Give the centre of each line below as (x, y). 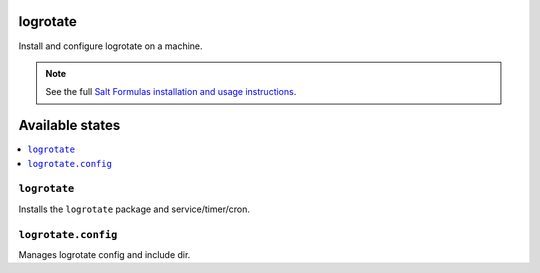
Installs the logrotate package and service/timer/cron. (134, 209)
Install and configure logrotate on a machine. (111, 46)
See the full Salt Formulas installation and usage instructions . (171, 92)
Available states (69, 125)
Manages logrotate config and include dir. (104, 254)
